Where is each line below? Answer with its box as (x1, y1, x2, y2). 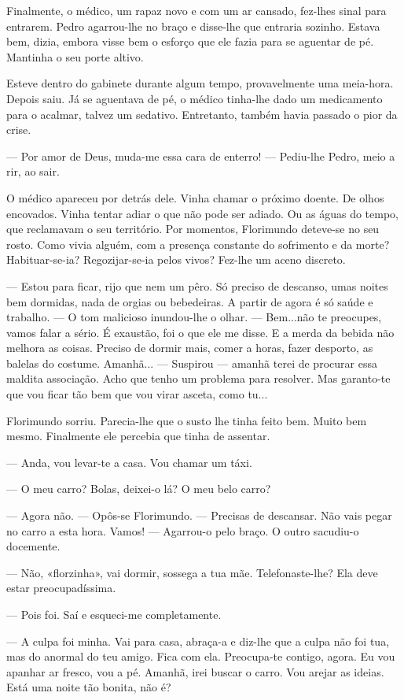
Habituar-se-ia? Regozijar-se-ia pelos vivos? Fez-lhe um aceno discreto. (6, 251, 346, 268)
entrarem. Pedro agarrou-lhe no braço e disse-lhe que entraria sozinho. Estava (6, 17, 380, 34)
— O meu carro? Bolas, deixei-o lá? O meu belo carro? (6, 480, 271, 497)
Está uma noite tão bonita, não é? (6, 679, 171, 695)
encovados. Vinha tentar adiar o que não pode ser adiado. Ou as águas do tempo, (6, 205, 398, 221)
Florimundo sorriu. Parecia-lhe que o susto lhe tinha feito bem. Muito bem (6, 412, 367, 428)
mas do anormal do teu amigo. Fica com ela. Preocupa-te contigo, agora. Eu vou (6, 648, 395, 665)
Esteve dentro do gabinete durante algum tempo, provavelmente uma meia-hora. (6, 75, 394, 91)
